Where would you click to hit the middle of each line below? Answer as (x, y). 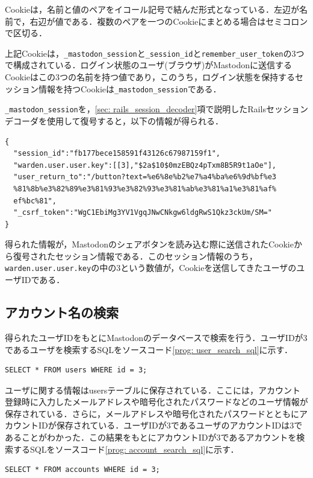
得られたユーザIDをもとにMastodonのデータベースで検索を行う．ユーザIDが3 (156, 337)
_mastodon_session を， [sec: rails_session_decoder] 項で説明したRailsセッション (156, 109)
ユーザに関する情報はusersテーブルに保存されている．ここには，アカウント (153, 390)
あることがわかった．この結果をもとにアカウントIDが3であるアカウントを (151, 437)
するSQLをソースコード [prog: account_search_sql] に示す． (126, 449)
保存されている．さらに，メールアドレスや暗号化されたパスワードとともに (152, 413)
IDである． (43, 280)
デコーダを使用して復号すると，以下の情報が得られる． (114, 120)
